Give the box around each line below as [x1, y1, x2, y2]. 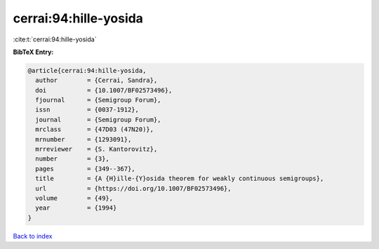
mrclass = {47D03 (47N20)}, [35, 126, 154, 133]
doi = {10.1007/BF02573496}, [35, 86, 173, 94]
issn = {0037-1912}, [35, 106, 140, 114]
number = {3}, [35, 155, 110, 163]
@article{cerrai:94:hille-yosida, [27, 67, 147, 74]
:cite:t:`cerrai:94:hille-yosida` [13, 35, 97, 43]
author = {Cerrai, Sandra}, [35, 76, 158, 84]
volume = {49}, [35, 194, 114, 202]
